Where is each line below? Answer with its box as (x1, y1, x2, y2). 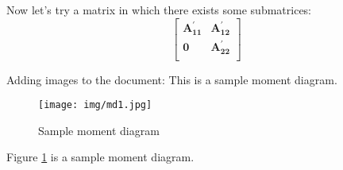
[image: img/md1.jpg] (38, 99, 152, 111)
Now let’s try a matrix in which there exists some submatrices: (6, 2, 312, 17)
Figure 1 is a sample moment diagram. (6, 149, 195, 165)
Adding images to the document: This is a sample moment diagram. (6, 71, 337, 87)
